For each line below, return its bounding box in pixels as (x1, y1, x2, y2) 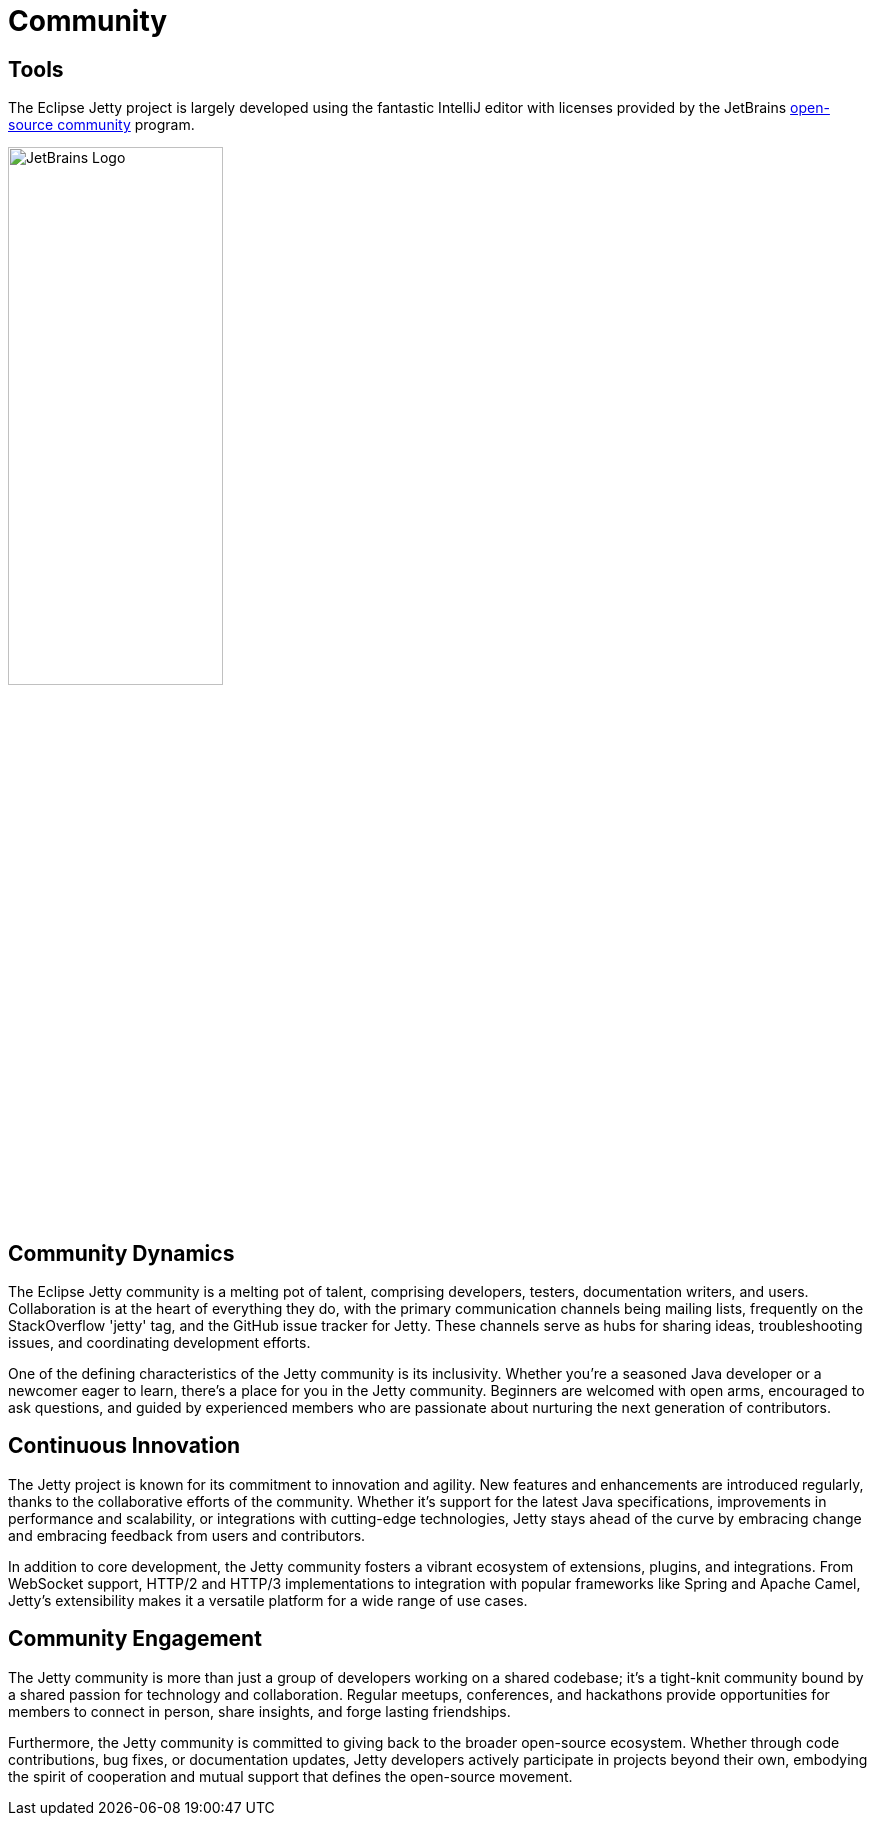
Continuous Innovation (8, 1433, 241, 1459)
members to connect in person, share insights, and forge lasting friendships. (8, 1702, 511, 1720)
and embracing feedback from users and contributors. (8, 1526, 366, 1544)
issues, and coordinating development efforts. (8, 1334, 311, 1352)
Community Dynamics (8, 1240, 235, 1266)
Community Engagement (8, 1626, 262, 1652)
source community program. (8, 116, 195, 134)
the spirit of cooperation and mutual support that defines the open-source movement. (8, 1767, 573, 1785)
